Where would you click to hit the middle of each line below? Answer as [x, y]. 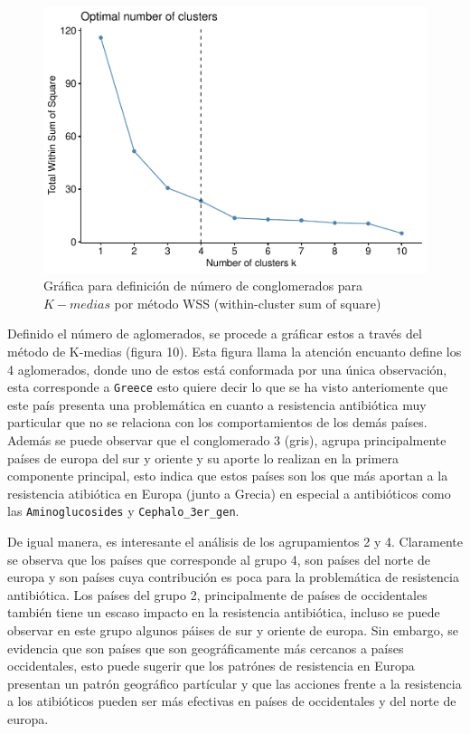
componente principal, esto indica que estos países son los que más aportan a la [228, 476]
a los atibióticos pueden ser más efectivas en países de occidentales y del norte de [232, 701]
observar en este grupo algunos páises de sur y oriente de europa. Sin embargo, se [233, 629]
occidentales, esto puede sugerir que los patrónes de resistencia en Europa [211, 666]
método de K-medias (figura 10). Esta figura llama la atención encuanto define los [235, 351]
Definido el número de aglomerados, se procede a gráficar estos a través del [215, 334]
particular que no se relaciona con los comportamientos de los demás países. [217, 422]
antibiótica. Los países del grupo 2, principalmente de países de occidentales [217, 594]
